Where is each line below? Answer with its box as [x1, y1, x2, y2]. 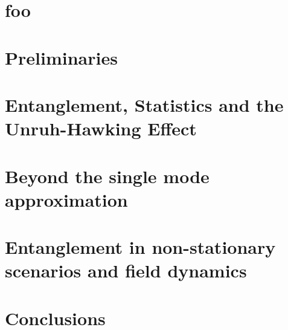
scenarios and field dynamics [5, 258, 247, 283]
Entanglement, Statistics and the [5, 92, 284, 117]
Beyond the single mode [5, 163, 210, 188]
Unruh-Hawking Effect [5, 116, 197, 141]
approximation [5, 187, 128, 212]
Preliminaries [5, 45, 118, 70]
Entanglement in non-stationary [5, 235, 276, 259]
